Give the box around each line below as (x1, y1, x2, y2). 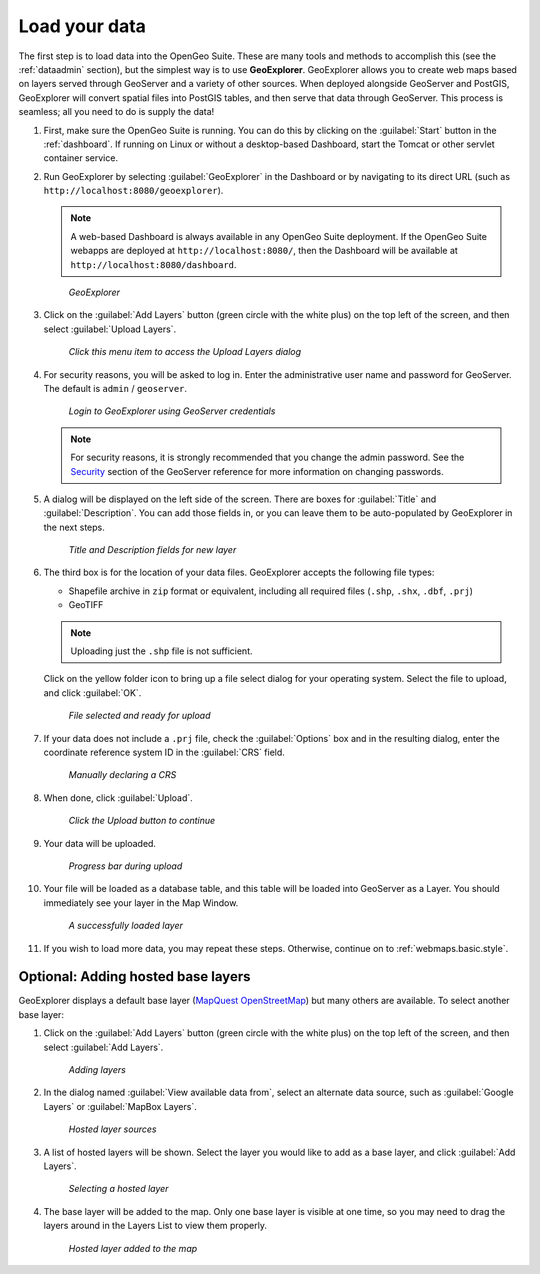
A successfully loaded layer (68, 920, 184, 932)
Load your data (18, 15, 147, 37)
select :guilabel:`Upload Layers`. (43, 323, 177, 335)
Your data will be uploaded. (43, 837, 157, 849)
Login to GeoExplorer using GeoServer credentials (68, 405, 276, 417)
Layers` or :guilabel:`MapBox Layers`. (43, 1100, 197, 1112)
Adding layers (68, 1063, 127, 1075)
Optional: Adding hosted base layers (18, 968, 251, 985)
